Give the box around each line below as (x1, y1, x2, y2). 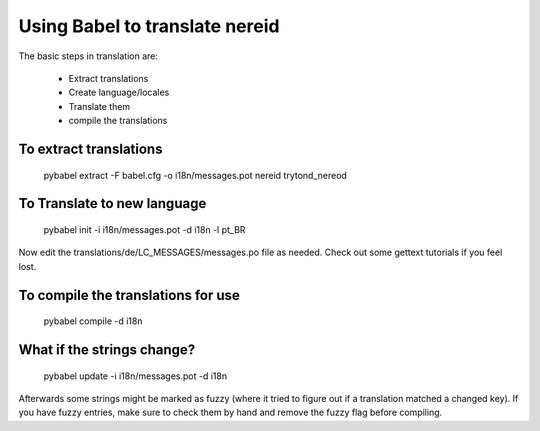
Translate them (68, 100, 131, 112)
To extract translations (18, 140, 163, 157)
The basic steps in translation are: (18, 50, 159, 62)
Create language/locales (68, 86, 170, 99)
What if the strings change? (18, 341, 196, 358)
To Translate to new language (18, 195, 207, 212)
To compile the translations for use (18, 286, 240, 304)
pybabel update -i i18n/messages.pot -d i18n (43, 370, 228, 382)
